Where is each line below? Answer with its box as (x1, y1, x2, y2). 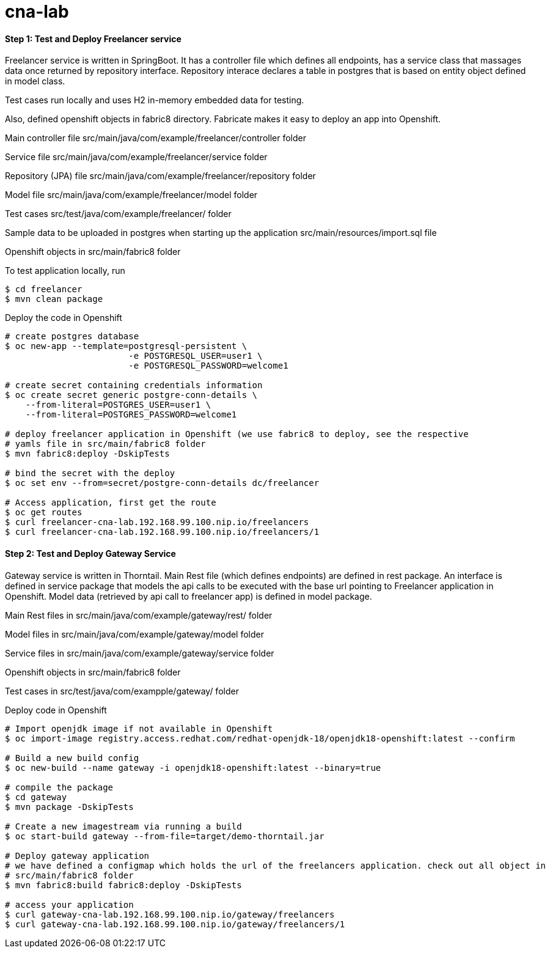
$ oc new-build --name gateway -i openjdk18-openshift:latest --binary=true (5, 762, 381, 773)
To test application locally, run (5, 265, 125, 276)
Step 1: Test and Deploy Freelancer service (5, 33, 182, 44)
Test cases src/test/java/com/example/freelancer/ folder (5, 208, 232, 219)
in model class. (5, 76, 65, 87)
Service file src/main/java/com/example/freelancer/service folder (5, 152, 268, 163)
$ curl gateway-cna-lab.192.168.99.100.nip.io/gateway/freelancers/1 (5, 919, 345, 929)
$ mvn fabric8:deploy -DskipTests (5, 449, 170, 459)
